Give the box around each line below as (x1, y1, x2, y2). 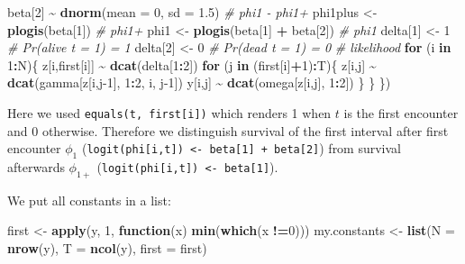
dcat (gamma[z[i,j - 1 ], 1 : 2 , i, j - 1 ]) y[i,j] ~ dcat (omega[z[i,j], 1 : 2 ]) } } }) (7, 73, 391, 92)
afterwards (7, 158, 65, 177)
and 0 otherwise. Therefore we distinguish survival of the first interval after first (7, 121, 449, 140)
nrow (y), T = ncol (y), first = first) (7, 239, 207, 257)
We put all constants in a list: (7, 190, 171, 209)
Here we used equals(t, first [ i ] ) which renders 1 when (7, 103, 332, 122)
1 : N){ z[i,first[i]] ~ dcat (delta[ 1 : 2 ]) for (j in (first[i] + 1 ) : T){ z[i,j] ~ (7, 55, 377, 74)
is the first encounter (343, 103, 459, 122)
